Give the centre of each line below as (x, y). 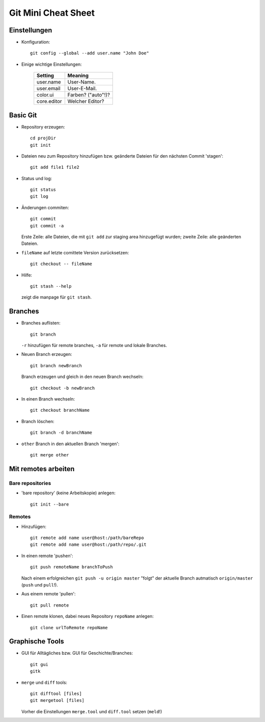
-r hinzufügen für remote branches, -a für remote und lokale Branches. (94, 346)
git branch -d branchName (61, 433)
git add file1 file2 (55, 167)
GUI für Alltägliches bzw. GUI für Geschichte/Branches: (77, 653)
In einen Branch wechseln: (48, 399)
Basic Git (23, 115)
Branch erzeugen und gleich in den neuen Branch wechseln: (82, 377)
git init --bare (50, 504)
